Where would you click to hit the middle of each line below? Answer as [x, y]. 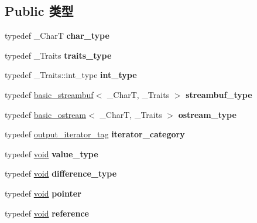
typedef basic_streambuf [49, 94]
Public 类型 [39, 11]
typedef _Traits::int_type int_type [71, 75]
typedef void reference [47, 213]
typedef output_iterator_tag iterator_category [95, 134]
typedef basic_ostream [46, 114]
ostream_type [207, 114]
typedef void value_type [52, 153]
